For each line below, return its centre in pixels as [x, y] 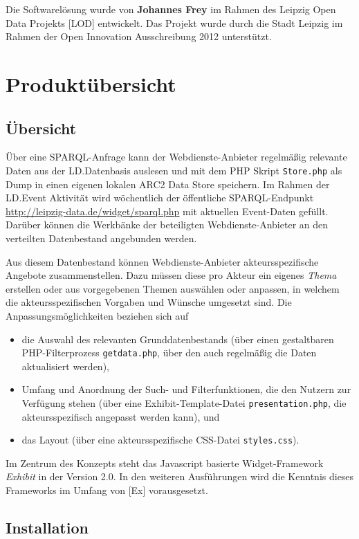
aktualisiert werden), [65, 366]
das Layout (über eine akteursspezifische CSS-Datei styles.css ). [160, 440]
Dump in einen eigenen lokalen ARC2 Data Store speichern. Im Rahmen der [168, 184]
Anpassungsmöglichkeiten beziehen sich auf [97, 315]
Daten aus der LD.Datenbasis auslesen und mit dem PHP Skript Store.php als [174, 170]
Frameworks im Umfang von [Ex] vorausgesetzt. [107, 490]
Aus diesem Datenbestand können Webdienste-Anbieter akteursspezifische [162, 261]
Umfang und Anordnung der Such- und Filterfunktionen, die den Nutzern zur [186, 389]
